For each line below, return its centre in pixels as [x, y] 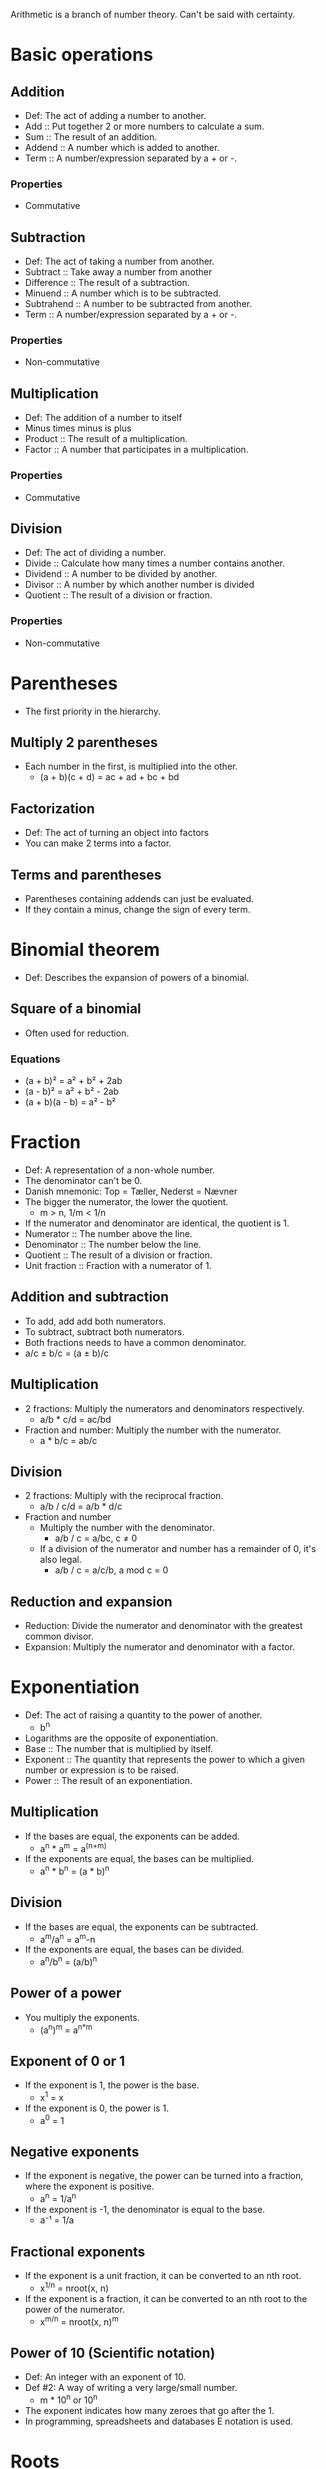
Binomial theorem [85, 950]
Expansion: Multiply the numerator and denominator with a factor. [159, 1647]
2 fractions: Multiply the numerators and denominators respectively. [164, 1408]
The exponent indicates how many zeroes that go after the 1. [149, 2410]
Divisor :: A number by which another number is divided [139, 585]
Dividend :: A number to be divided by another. [121, 574]
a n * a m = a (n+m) [73, 1847]
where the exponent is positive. [89, 2186]
